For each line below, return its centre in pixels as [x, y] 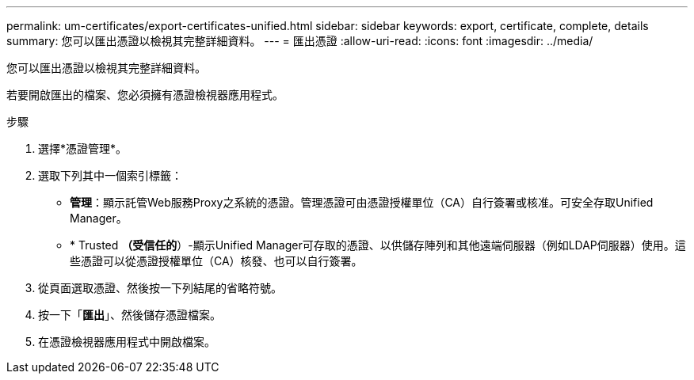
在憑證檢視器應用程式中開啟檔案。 [127, 342]
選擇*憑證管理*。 [83, 148]
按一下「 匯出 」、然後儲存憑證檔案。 [130, 315]
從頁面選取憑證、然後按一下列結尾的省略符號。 [160, 288]
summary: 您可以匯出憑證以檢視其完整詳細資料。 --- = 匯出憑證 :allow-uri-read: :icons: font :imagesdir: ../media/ [300, 41]
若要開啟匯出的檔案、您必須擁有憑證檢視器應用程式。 [145, 95]
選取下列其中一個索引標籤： [110, 175]
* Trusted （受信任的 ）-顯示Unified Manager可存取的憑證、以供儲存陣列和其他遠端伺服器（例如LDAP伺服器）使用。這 [378, 245]
